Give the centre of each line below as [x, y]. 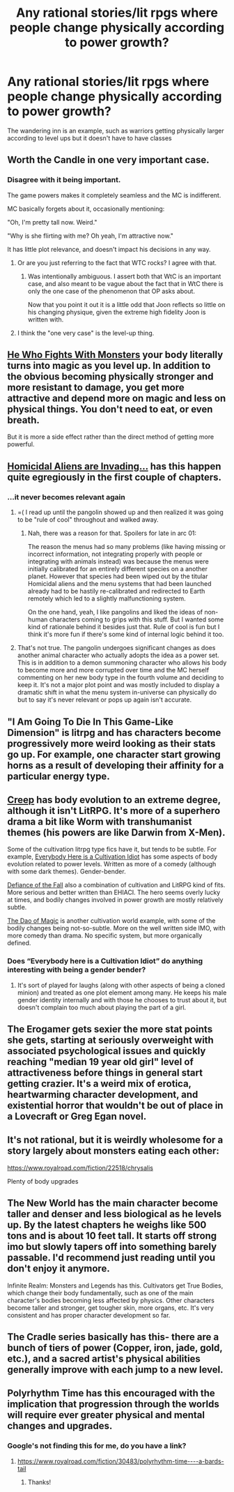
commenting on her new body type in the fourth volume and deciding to [120, 677]
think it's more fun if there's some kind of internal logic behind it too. [126, 634]
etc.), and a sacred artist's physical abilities [104, 1359]
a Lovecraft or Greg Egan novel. [77, 1116]
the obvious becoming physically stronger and [110, 377]
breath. [24, 420]
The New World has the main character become [113, 1204]
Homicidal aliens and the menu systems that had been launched [119, 584]
